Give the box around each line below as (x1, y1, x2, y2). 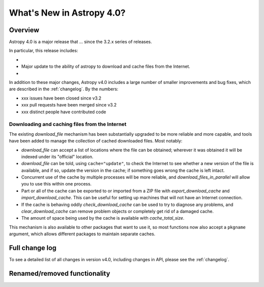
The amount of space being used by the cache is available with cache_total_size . (21, 215, 185, 221)
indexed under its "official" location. (21, 154, 94, 160)
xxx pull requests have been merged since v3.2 (21, 102, 117, 108)
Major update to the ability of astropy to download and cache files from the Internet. (21, 63, 191, 69)
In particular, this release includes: (9, 48, 78, 54)
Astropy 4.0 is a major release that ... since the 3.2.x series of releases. (9, 39, 153, 45)
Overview (9, 26, 40, 34)
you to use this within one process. (21, 181, 92, 187)
